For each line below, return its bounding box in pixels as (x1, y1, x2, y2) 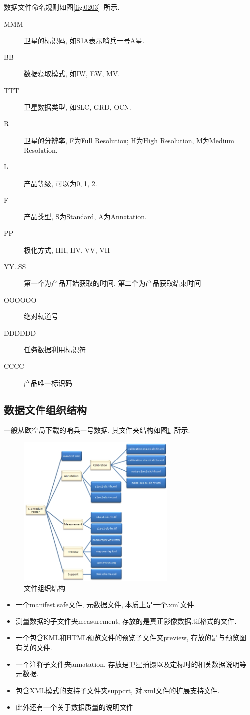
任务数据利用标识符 (24, 344, 86, 355)
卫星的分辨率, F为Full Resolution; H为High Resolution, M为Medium (24, 135, 235, 145)
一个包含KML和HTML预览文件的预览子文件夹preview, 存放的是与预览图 (15, 632, 247, 643)
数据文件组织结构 (4, 402, 87, 417)
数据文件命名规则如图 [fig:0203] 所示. (4, 2, 120, 12)
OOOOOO (4, 294, 37, 305)
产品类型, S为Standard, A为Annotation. (24, 211, 147, 221)
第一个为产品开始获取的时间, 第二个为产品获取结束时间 (24, 278, 201, 288)
